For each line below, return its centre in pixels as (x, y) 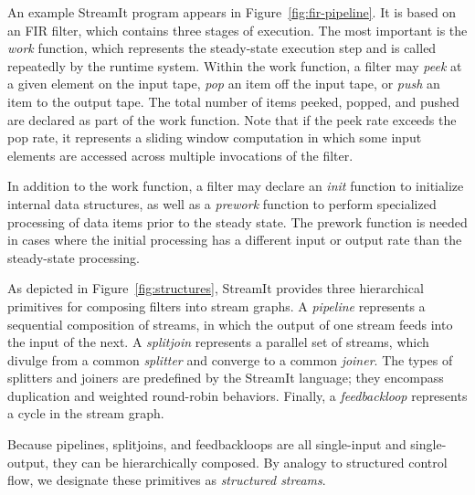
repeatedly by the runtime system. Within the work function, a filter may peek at (235, 65)
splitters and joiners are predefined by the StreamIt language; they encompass (226, 378)
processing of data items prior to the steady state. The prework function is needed (237, 221)
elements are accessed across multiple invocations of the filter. (180, 155)
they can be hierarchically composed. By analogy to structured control (250, 462)
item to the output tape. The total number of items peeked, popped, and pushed (233, 101)
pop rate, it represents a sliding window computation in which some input (215, 137)
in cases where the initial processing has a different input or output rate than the (235, 240)
